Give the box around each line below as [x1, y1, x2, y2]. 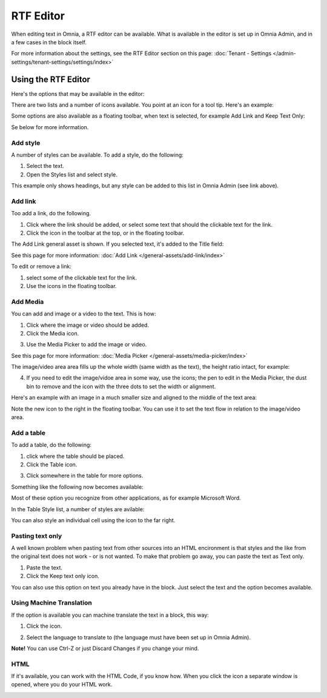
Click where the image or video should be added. [26, 321, 150, 329]
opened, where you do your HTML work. [11, 681, 113, 688]
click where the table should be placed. [26, 452, 125, 460]
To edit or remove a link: [11, 263, 72, 270]
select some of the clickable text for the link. [26, 273, 137, 281]
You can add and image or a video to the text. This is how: [11, 310, 156, 318]
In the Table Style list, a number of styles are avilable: [11, 505, 145, 512]
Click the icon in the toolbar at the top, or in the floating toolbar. [26, 229, 185, 237]
